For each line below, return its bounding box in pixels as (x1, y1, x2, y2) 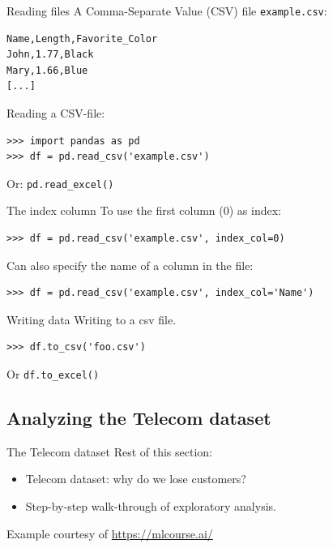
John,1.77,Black (6, 49, 94, 61)
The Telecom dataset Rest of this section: (6, 443, 213, 460)
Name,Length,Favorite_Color (6, 32, 158, 45)
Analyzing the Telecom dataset (6, 405, 271, 430)
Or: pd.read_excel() (6, 174, 114, 191)
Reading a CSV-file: (6, 105, 105, 122)
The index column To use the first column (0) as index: (6, 202, 281, 219)
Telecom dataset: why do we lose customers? (25, 470, 246, 487)
